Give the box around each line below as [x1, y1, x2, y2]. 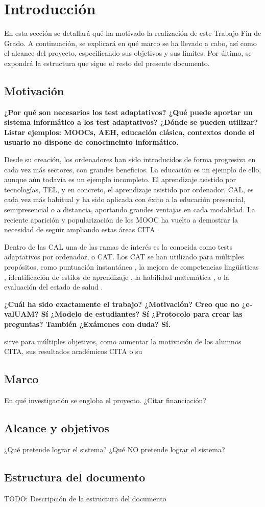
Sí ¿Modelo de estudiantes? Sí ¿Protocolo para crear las [41, 308, 243, 319]
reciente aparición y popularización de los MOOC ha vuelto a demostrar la [4, 214, 238, 225]
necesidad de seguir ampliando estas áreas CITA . [4, 224, 157, 235]
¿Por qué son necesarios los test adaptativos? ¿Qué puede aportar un [4, 106, 253, 117]
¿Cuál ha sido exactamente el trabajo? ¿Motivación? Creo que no [4, 298, 239, 309]
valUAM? [4, 308, 39, 319]
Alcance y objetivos [4, 420, 109, 435]
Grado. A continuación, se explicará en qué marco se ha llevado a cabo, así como [4, 37, 257, 48]
